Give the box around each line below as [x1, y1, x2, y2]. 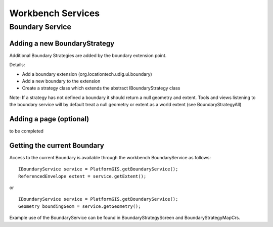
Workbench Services [9, 8, 100, 19]
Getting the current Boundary [9, 141, 105, 150]
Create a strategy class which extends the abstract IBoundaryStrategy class [22, 85, 180, 91]
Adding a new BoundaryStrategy [9, 39, 115, 48]
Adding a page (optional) [9, 114, 89, 123]
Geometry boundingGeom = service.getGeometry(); [18, 203, 141, 209]
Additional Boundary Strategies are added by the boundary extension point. [9, 52, 167, 58]
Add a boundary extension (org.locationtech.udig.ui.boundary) [22, 71, 153, 77]
